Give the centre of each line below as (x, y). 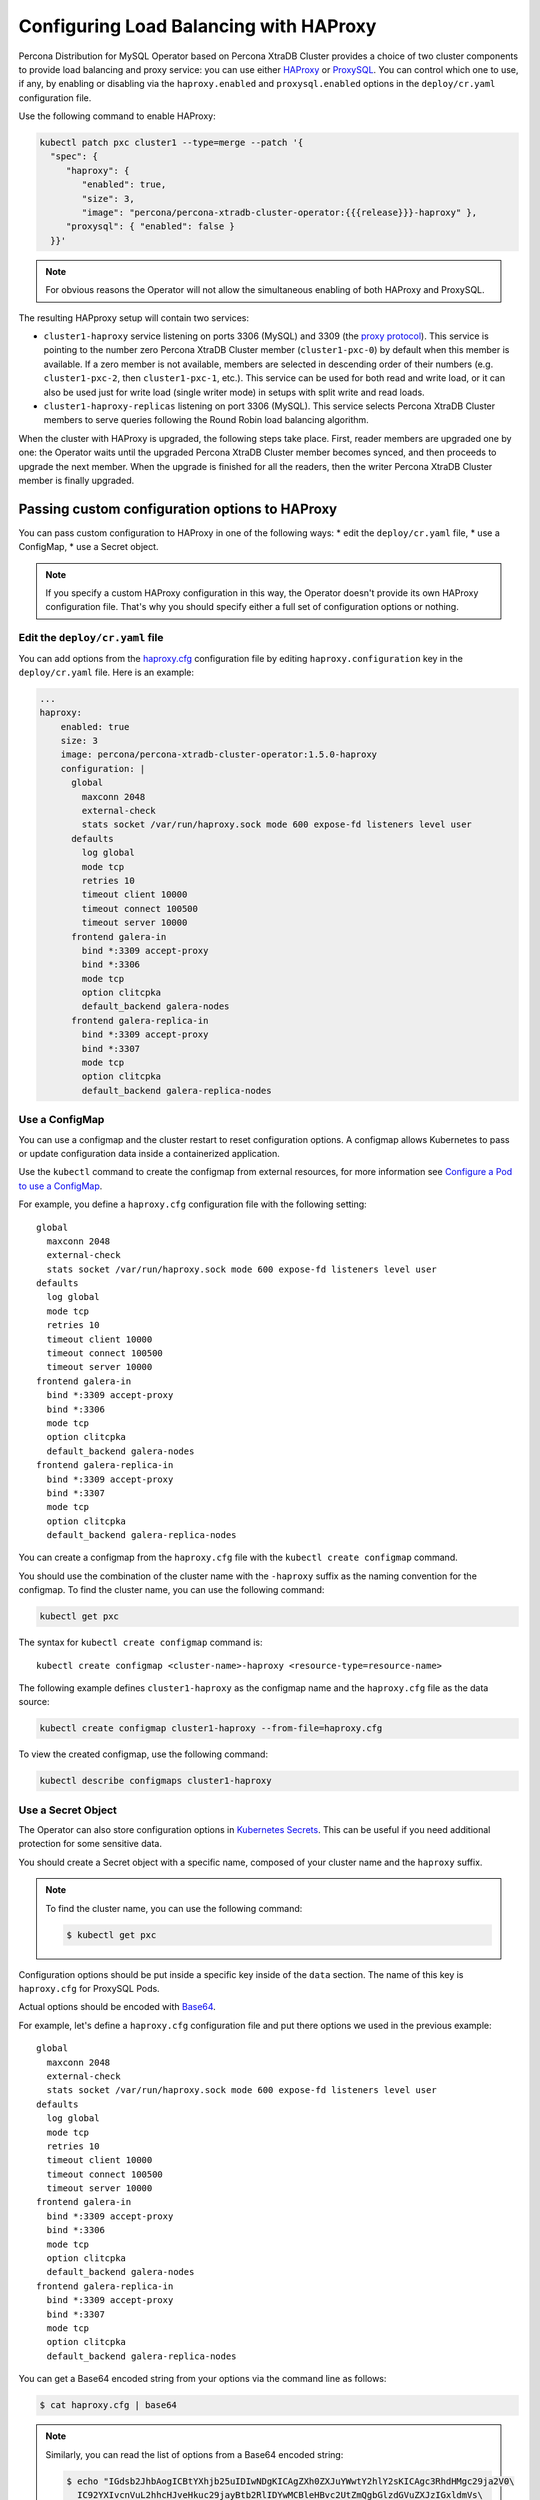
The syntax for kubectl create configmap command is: (141, 1642)
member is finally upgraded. (76, 480)
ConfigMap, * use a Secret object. (88, 547)
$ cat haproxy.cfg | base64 (108, 2405)
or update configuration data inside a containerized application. (149, 1153)
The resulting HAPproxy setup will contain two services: (134, 317)
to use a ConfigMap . (60, 1186)
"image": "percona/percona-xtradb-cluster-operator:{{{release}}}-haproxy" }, (279, 213)
